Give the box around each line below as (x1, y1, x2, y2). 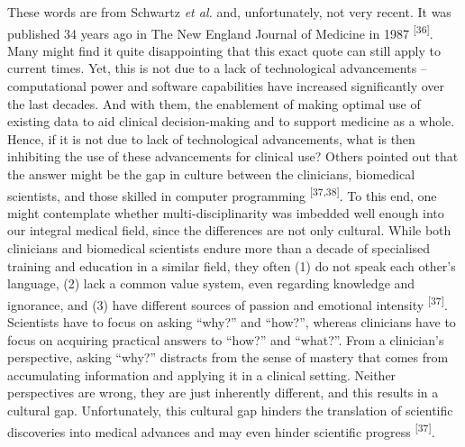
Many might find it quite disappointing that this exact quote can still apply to (7, 41, 441, 59)
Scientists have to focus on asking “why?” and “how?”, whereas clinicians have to (7, 313, 456, 332)
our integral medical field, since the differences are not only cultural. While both (7, 221, 451, 240)
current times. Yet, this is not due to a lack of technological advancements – (7, 59, 427, 78)
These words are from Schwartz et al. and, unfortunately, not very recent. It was (7, 3, 451, 21)
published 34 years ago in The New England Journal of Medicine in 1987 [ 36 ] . (7, 21, 433, 42)
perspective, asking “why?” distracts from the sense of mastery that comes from (7, 348, 449, 367)
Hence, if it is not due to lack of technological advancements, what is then (7, 129, 415, 148)
